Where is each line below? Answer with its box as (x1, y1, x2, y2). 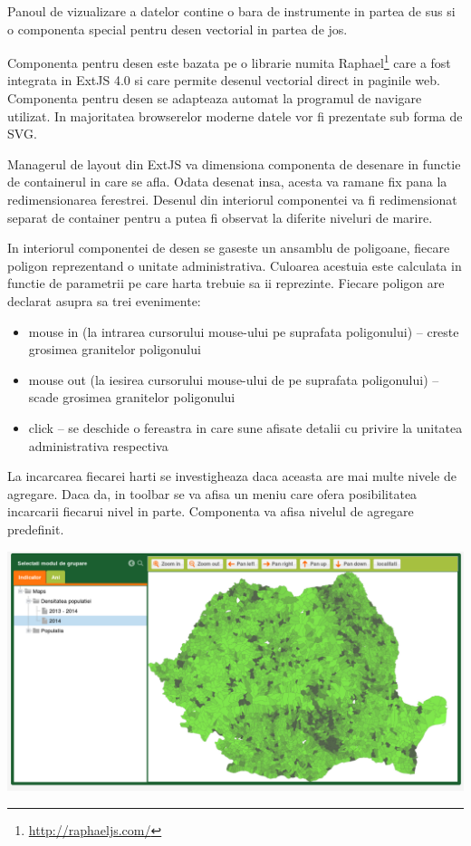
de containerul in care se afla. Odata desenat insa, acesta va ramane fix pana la (7, 172, 447, 191)
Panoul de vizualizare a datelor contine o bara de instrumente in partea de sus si (7, 2, 456, 20)
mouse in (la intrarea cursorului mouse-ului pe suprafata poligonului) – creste (28, 322, 459, 341)
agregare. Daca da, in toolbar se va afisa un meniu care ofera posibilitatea (7, 484, 418, 503)
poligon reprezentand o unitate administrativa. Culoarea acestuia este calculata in (7, 255, 462, 274)
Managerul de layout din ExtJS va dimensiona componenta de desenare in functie (7, 154, 461, 173)
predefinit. (7, 519, 64, 538)
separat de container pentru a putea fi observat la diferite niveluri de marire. (7, 207, 433, 226)
